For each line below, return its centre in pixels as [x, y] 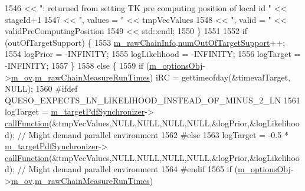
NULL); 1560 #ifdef [41, 88]
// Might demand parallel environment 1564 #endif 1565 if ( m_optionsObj [154, 169]
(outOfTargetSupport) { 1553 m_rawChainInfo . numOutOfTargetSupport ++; [145, 42]
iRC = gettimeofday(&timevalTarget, [223, 77]
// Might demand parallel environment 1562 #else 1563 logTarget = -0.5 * [153, 134]
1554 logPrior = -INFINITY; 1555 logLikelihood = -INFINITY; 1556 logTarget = [153, 54]
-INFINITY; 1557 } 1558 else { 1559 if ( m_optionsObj [104, 65]
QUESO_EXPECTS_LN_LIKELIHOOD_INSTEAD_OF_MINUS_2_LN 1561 [152, 100]
